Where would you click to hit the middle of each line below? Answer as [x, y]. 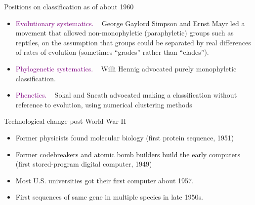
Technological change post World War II [65, 121]
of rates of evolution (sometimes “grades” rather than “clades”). [112, 52]
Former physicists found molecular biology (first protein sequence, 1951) [125, 137]
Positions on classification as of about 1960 [69, 6]
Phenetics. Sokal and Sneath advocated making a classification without [126, 95]
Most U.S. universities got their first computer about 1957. [105, 180]
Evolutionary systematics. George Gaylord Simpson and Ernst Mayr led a [130, 23]
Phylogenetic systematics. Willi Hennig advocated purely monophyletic [126, 68]
